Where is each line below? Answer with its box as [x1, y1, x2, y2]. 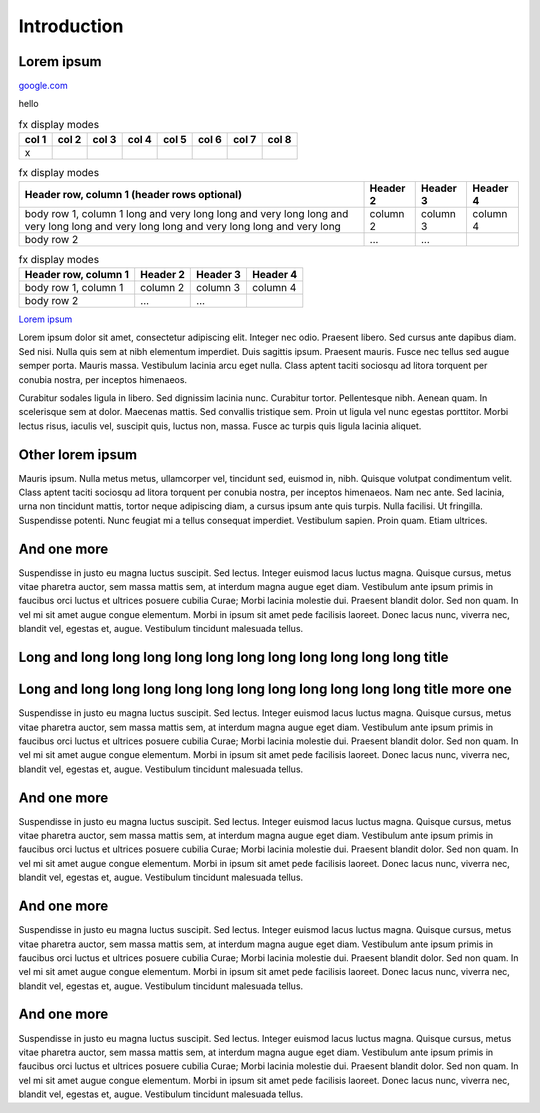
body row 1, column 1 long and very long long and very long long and [24, 206, 349, 220]
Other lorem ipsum [18, 446, 138, 463]
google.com [18, 80, 69, 92]
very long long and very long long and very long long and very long [24, 219, 342, 233]
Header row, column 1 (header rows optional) [24, 187, 242, 201]
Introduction [18, 15, 124, 37]
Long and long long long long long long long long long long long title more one [18, 681, 512, 698]
